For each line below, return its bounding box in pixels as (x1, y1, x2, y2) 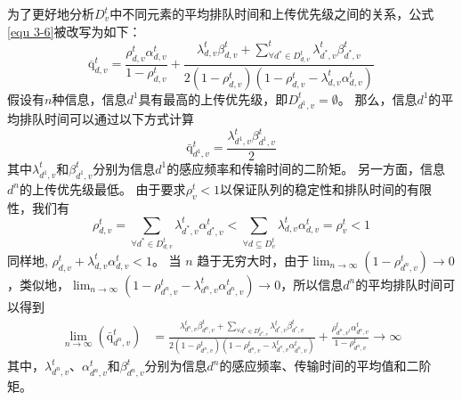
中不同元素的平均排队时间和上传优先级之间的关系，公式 (109, 4, 434, 22)
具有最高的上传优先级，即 (138, 89, 288, 108)
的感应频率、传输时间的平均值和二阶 (219, 356, 432, 375)
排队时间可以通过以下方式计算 (19, 110, 194, 128)
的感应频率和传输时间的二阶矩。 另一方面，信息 (166, 159, 445, 177)
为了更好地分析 (7, 4, 94, 22)
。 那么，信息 (337, 89, 417, 108)
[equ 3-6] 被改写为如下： (7, 21, 142, 40)
